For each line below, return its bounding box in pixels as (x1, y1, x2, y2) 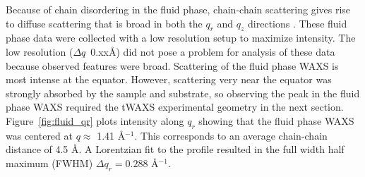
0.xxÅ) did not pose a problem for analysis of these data (90, 44, 335, 59)
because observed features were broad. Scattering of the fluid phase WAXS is (6, 58, 339, 73)
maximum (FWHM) (6, 155, 93, 170)
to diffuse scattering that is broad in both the (6, 16, 203, 30)
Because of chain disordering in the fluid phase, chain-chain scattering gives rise (6, 2, 351, 16)
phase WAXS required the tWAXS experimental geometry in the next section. (6, 99, 344, 114)
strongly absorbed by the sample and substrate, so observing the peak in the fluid (6, 85, 360, 100)
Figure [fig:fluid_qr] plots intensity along (6, 113, 184, 128)
